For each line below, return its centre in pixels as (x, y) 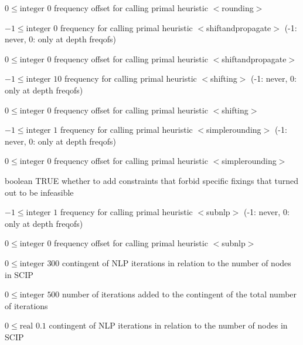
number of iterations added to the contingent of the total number (180, 294)
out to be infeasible (39, 192)
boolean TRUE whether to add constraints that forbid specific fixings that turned (152, 180)
